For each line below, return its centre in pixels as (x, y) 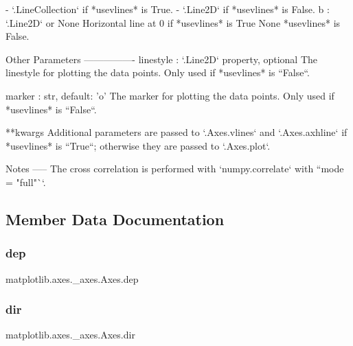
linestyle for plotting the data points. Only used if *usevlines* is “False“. (158, 72)
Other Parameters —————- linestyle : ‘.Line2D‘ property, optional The (162, 59)
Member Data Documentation (115, 219)
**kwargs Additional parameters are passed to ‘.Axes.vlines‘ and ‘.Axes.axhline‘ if (176, 132)
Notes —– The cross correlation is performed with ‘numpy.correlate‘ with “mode (175, 169)
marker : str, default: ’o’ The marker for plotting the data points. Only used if (170, 95)
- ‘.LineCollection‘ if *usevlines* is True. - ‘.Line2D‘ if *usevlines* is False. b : (168, 9)
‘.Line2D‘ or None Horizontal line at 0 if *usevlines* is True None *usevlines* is (173, 22)
